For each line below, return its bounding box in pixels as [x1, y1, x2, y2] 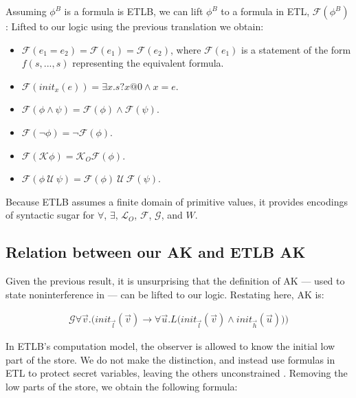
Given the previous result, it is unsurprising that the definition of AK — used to [5, 274, 345, 288]
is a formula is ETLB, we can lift [64, 4, 203, 18]
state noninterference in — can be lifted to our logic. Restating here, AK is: [5, 287, 324, 301]
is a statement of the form [241, 42, 351, 56]
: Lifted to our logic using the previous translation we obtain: [5, 19, 264, 33]
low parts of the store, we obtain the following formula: [5, 379, 238, 393]
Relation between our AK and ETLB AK [5, 241, 306, 263]
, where [170, 42, 201, 56]
